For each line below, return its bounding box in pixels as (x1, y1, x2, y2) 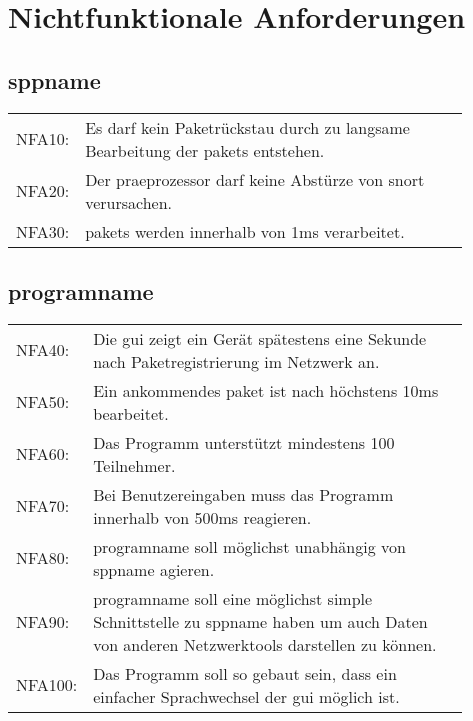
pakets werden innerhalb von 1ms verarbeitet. (85, 219, 405, 243)
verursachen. (85, 190, 172, 214)
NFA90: (16, 609, 70, 633)
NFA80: (16, 546, 70, 570)
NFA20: (16, 179, 70, 203)
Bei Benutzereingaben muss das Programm (93, 482, 394, 506)
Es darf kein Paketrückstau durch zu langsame (85, 115, 410, 139)
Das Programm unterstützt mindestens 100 (93, 430, 395, 454)
